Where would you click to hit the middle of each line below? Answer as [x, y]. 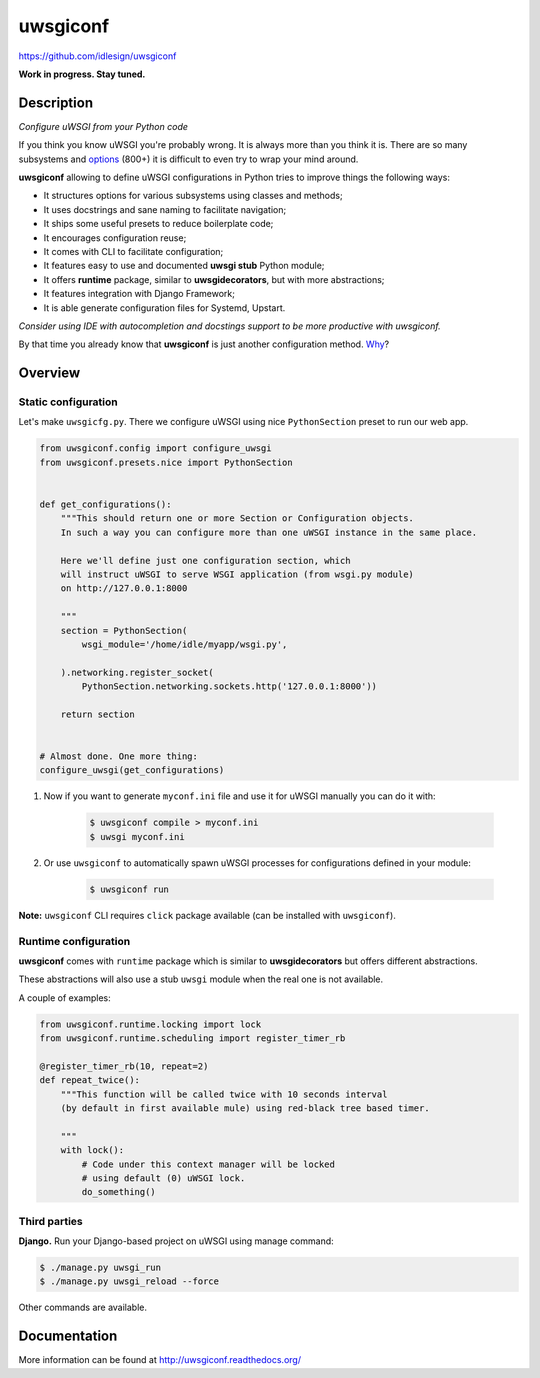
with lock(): [92, 1150]
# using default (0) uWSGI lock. [163, 1178]
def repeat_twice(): [89, 1080]
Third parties [51, 1221]
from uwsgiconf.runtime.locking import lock [150, 1024]
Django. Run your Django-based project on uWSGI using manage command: [176, 1241]
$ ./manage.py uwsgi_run [100, 1268]
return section [97, 714]
